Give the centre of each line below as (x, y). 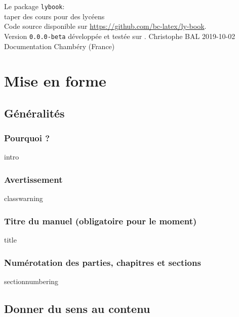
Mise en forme (55, 81)
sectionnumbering (31, 281)
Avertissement (33, 179)
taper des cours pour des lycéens (54, 16)
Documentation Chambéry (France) (59, 46)
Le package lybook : (34, 6)
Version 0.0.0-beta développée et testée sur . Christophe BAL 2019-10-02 (120, 36)
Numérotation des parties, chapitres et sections (103, 262)
